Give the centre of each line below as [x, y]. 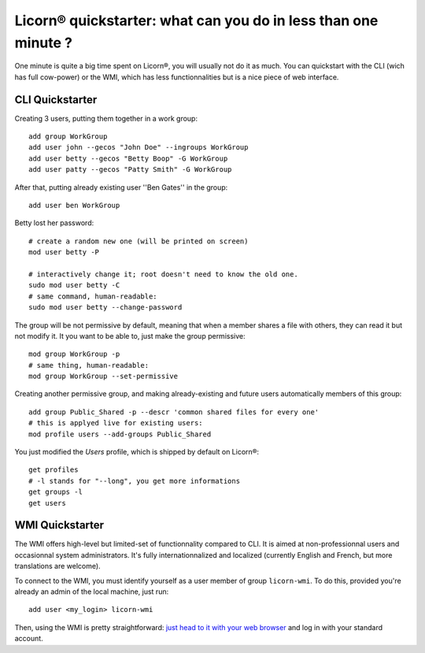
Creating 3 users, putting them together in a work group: [106, 118]
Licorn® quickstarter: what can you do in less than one [196, 20]
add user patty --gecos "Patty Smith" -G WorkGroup [130, 170]
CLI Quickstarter [56, 100]
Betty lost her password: [54, 223]
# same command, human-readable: [93, 296]
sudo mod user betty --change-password [105, 308]
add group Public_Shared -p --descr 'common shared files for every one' [174, 412]
